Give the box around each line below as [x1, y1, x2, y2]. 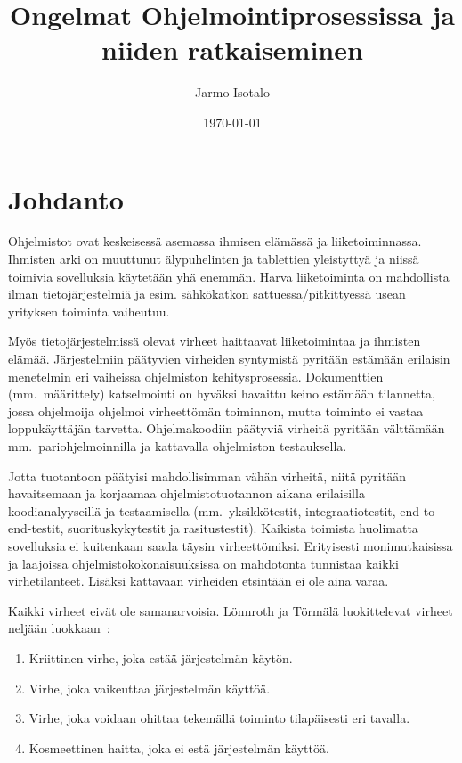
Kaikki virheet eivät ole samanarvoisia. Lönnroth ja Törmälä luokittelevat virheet [8, 601, 453, 619]
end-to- [400, 501, 439, 520]
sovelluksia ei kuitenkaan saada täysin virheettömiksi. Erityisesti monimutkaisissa [8, 536, 453, 554]
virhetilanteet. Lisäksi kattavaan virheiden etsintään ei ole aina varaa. [8, 571, 389, 590]
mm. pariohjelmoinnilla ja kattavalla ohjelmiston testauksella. [8, 436, 347, 455]
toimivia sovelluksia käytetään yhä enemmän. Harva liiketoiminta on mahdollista [8, 267, 450, 285]
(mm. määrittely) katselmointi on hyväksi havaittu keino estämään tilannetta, [8, 384, 435, 403]
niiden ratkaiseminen [101, 31, 363, 68]
